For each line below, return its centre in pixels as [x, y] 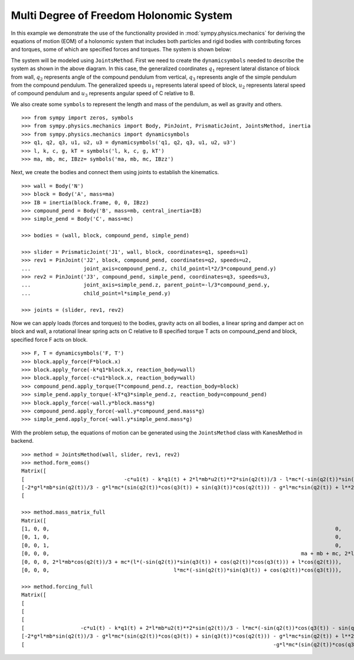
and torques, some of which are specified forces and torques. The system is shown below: [121, 50]
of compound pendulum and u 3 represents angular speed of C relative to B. [103, 94]
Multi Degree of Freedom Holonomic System [122, 15]
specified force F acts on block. [49, 339]
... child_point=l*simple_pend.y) [96, 293]
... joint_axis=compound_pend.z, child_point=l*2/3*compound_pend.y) [149, 268]
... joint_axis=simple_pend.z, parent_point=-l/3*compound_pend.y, [146, 285]
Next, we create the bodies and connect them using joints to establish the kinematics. [115, 172]
